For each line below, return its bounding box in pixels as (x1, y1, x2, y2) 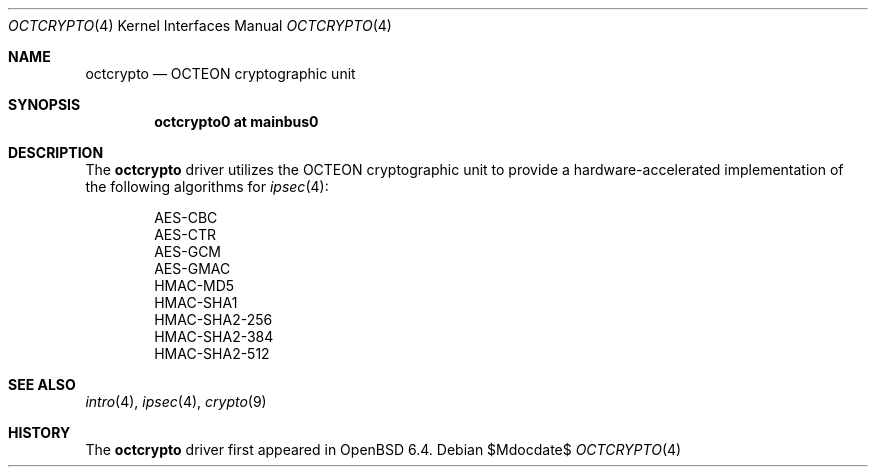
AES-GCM (154, 243, 222, 260)
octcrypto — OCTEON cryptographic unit (85, 65, 356, 82)
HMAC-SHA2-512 (154, 345, 270, 362)
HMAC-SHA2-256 (154, 311, 273, 328)
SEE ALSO (8, 376, 76, 393)
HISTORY (8, 424, 71, 441)
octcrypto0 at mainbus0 (154, 113, 319, 130)
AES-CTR (154, 226, 216, 243)
